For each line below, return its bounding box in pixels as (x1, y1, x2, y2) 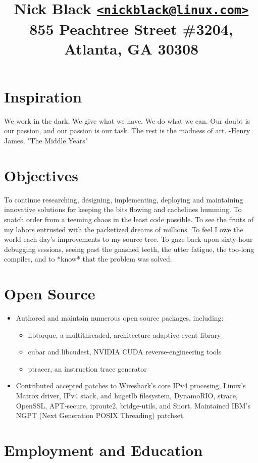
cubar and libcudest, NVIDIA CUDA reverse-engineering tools (28, 346, 222, 357)
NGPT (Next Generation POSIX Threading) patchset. (16, 410, 185, 421)
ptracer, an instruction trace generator (28, 363, 147, 374)
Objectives (4, 165, 78, 185)
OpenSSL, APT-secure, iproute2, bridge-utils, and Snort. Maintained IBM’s (16, 400, 251, 410)
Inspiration (4, 86, 82, 107)
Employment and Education (4, 439, 203, 460)
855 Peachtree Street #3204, (29, 18, 233, 39)
